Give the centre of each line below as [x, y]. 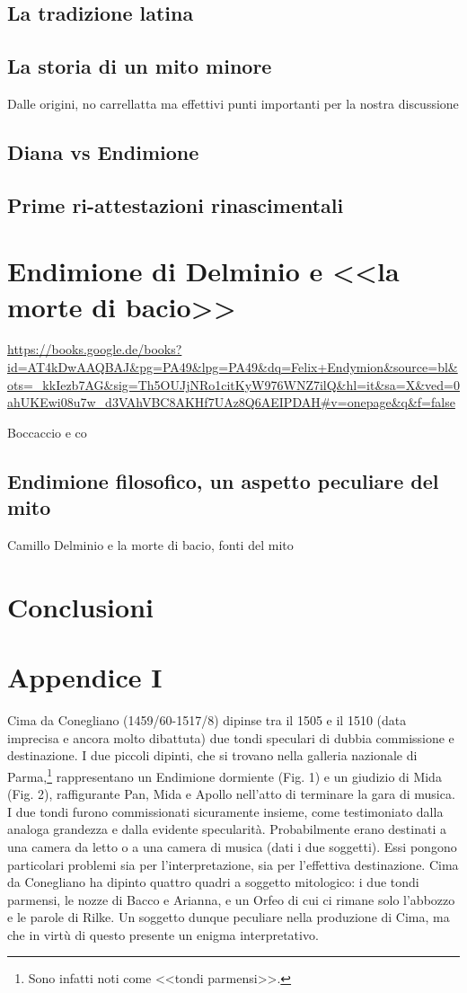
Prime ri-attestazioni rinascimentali [176, 204]
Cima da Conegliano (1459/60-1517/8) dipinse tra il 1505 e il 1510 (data [207, 720]
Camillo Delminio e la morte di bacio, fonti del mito [150, 545]
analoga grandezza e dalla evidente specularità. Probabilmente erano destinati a [227, 829]
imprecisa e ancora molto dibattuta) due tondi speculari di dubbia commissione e [231, 737]
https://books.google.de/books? [95, 349]
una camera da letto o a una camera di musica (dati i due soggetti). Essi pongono [232, 846]
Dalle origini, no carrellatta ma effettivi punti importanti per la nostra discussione [233, 103]
